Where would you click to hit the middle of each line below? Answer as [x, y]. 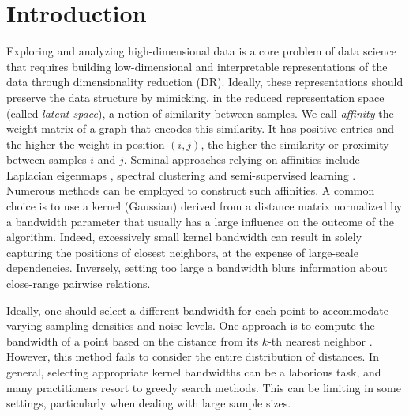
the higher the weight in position [86, 144]
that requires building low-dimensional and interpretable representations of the [197, 66]
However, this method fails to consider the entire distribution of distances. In [193, 356]
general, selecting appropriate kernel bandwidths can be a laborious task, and [194, 372]
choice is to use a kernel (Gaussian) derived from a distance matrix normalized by [204, 206]
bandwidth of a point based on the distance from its [133, 340]
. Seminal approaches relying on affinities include [242, 159]
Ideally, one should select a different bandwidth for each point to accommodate [198, 310]
